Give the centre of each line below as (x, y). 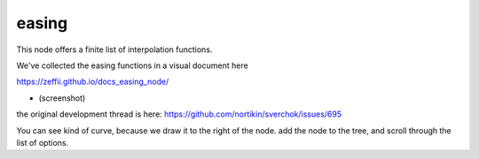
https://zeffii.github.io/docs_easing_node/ (93, 82)
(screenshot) (62, 98)
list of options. (43, 142)
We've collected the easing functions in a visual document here (132, 65)
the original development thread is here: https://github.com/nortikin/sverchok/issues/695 (179, 114)
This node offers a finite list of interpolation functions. (114, 49)
